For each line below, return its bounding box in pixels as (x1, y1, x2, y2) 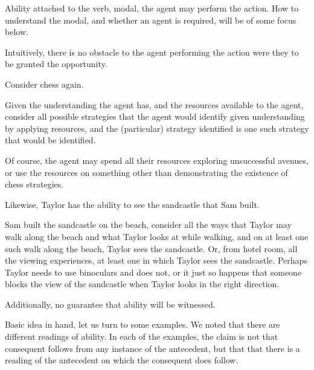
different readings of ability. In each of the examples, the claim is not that (5, 330, 278, 343)
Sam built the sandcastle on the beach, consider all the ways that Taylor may (5, 218, 292, 231)
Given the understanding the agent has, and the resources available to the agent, (5, 98, 304, 111)
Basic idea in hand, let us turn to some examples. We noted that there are (5, 318, 280, 331)
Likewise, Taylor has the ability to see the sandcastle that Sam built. (5, 198, 260, 210)
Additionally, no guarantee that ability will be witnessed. (5, 297, 216, 310)
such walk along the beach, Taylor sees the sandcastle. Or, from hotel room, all (5, 242, 298, 255)
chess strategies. (5, 178, 64, 190)
